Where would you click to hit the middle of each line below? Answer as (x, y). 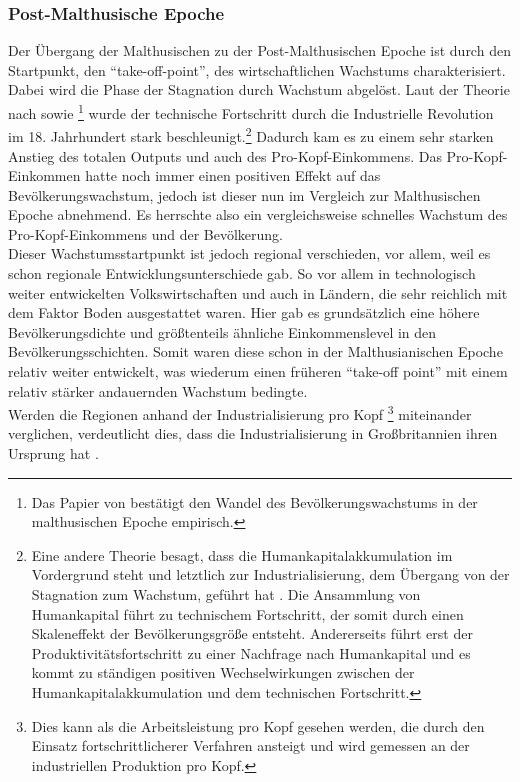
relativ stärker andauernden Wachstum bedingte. (158, 390)
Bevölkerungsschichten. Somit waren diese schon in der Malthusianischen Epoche (255, 351)
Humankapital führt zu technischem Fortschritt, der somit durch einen (247, 613)
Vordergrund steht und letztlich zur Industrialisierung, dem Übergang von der (270, 574)
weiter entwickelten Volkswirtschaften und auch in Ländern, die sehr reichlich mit (258, 292)
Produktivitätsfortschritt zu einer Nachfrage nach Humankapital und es (251, 652)
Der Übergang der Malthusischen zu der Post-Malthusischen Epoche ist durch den (259, 50)
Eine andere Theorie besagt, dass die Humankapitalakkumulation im (242, 554)
